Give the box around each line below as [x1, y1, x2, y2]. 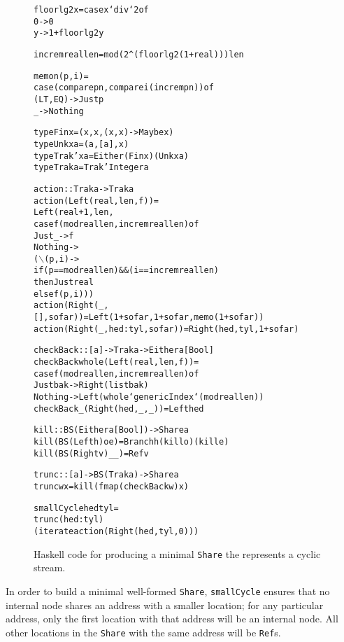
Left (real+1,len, [34, 207, 114, 218]
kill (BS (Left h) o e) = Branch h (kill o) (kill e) [34, 437, 229, 447]
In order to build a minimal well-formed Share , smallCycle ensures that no [6, 583, 330, 598]
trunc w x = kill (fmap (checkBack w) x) [34, 481, 189, 491]
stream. [34, 560, 66, 575]
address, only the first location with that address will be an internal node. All [6, 611, 338, 626]
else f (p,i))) [34, 288, 94, 299]
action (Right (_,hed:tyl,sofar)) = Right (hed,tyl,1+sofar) [34, 323, 299, 334]
